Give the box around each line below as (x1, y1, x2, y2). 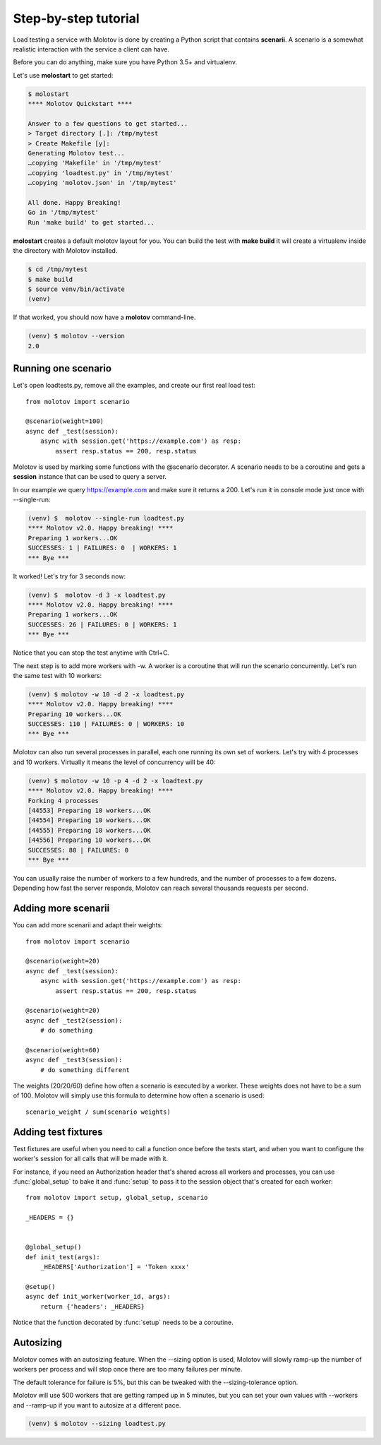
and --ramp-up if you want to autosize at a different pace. (13, 1401, 181, 1409)
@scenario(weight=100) (25, 417, 104, 425)
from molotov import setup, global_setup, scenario (25, 1194, 208, 1202)
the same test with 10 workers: (13, 671, 102, 679)
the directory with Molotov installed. (13, 246, 118, 255)
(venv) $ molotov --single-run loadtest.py (28, 514, 185, 523)
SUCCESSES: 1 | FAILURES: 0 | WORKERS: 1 (28, 544, 177, 552)
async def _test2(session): (25, 1016, 123, 1024)
